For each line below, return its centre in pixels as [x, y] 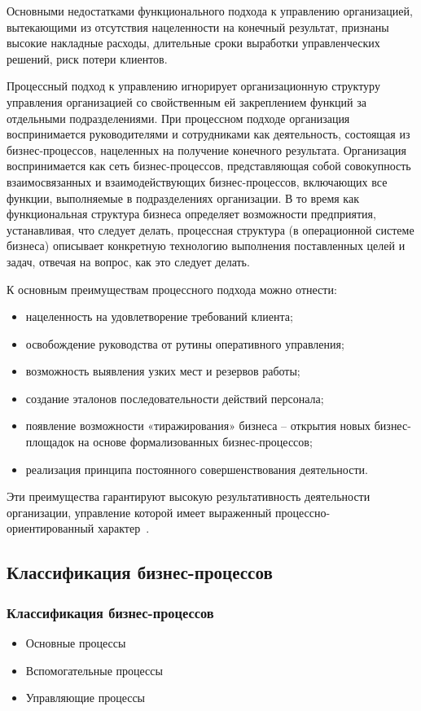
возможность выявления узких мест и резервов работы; [163, 371]
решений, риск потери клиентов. [87, 58]
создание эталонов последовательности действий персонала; [175, 398]
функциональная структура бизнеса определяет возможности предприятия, [191, 214]
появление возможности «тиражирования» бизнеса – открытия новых [198, 426]
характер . [123, 528]
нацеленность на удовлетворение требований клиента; [159, 316]
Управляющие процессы [86, 698]
